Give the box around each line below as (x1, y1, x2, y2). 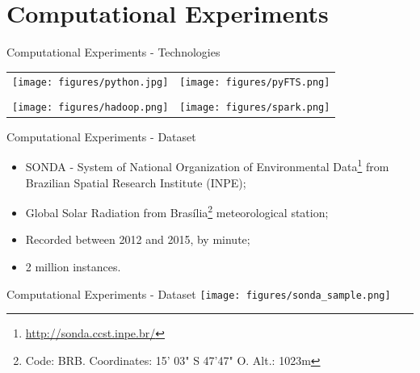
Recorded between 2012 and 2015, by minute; (25, 231, 250, 248)
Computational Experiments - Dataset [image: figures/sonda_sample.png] (6, 285, 391, 302)
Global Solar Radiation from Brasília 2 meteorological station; (25, 202, 329, 220)
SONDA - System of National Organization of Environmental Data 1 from (25, 156, 389, 175)
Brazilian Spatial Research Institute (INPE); (25, 174, 246, 191)
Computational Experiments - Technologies (6, 44, 220, 61)
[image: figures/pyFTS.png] (179, 77, 330, 89)
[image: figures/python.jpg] (12, 77, 169, 89)
